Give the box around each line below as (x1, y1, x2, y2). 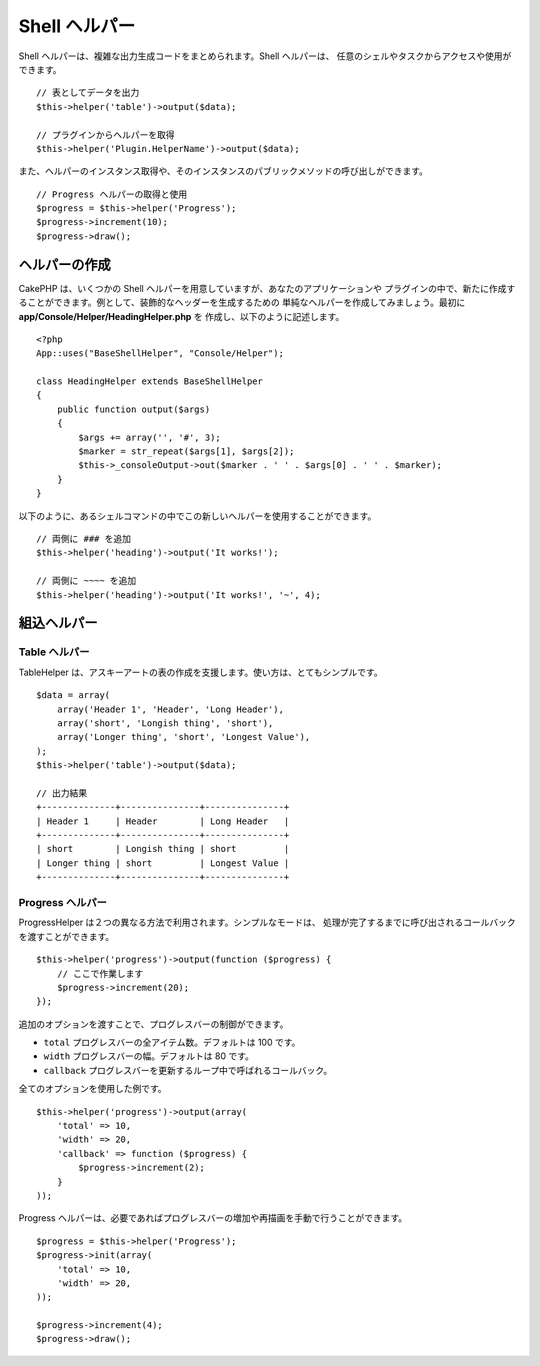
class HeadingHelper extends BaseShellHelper (36, 376, 264, 387)
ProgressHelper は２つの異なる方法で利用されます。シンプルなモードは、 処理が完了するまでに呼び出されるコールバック (18, 916, 516, 929)
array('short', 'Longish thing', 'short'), (56, 717, 274, 729)
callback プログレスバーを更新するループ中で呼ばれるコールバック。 (43, 1064, 333, 1076)
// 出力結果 (36, 787, 88, 799)
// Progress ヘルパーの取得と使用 (36, 188, 188, 200)
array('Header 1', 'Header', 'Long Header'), (56, 703, 285, 715)
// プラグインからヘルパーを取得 (36, 129, 175, 140)
